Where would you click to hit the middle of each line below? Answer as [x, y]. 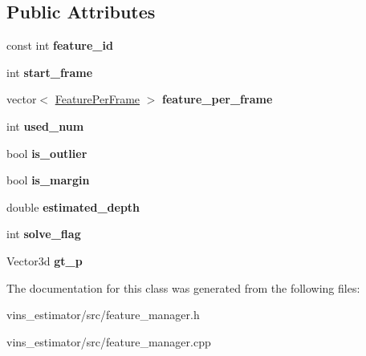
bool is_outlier [47, 153]
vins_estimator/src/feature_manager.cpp [109, 341]
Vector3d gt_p [45, 260]
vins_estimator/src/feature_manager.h [103, 315]
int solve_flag [44, 234]
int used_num [45, 125]
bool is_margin [48, 180]
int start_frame [50, 72]
